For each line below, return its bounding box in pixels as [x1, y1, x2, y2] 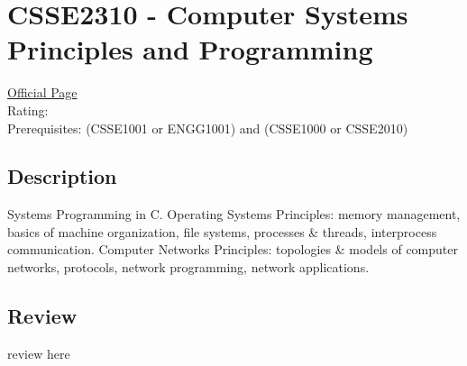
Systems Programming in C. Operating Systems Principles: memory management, [7, 205, 461, 224]
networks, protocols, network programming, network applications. [7, 258, 370, 277]
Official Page [7, 83, 78, 102]
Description [7, 162, 117, 190]
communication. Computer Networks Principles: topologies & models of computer [7, 240, 458, 259]
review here [7, 343, 70, 362]
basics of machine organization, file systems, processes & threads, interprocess [7, 222, 437, 241]
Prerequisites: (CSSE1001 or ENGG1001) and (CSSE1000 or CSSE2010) [7, 118, 408, 137]
